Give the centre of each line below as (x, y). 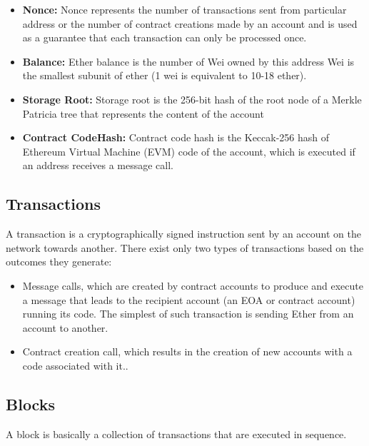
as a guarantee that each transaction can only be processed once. (165, 37)
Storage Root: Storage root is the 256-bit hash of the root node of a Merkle (192, 99)
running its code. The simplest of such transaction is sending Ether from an (188, 314)
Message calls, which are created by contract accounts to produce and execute (193, 285)
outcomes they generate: (59, 262)
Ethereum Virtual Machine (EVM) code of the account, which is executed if (189, 151)
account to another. (65, 327)
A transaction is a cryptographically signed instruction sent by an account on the (183, 234)
